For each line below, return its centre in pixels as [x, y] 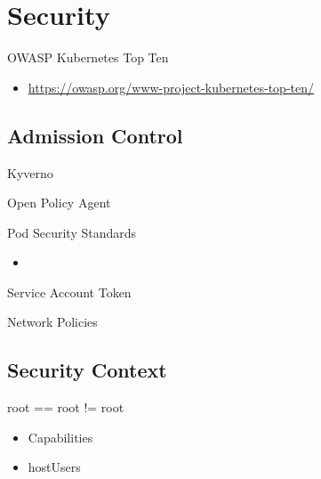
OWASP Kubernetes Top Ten [88, 57]
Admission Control [95, 135]
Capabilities [60, 437]
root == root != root [66, 407]
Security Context [87, 370]
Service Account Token [69, 292]
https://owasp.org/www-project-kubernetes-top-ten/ [171, 87]
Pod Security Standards [72, 232]
